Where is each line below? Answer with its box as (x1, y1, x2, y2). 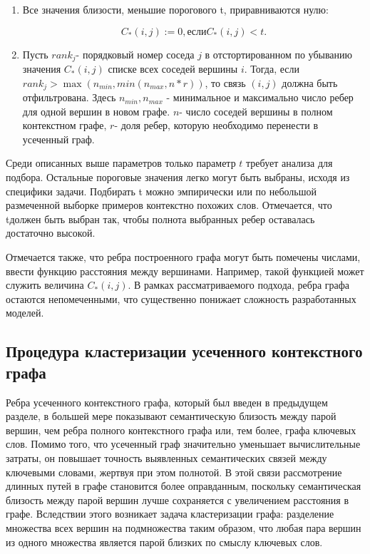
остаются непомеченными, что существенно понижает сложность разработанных (6, 291, 356, 306)
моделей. (6, 305, 44, 320)
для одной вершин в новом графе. (22, 103, 170, 118)
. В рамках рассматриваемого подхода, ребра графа (128, 277, 350, 292)
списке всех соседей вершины (108, 61, 238, 76)
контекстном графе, (22, 118, 107, 133)
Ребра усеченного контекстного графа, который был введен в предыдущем (6, 394, 328, 409)
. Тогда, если (244, 61, 300, 76)
